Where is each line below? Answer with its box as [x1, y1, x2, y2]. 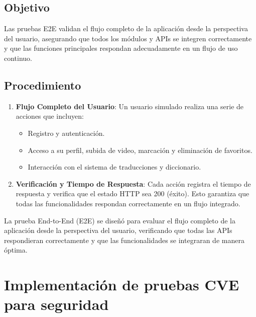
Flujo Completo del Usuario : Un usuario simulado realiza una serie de [16, 101, 244, 111]
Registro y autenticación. [28, 127, 105, 138]
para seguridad [4, 294, 109, 314]
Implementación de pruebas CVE [4, 274, 239, 295]
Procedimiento [4, 77, 81, 93]
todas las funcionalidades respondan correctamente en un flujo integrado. [16, 198, 240, 208]
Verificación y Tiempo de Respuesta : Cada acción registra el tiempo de [16, 178, 251, 189]
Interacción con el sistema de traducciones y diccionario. [28, 162, 201, 172]
